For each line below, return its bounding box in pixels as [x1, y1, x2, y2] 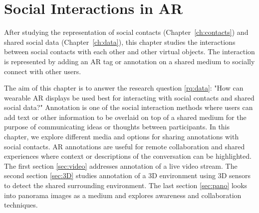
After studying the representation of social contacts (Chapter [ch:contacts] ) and [4, 27, 249, 37]
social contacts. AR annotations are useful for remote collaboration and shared [4, 141, 245, 151]
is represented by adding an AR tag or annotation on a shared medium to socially [4, 56, 255, 66]
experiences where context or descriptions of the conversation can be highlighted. [4, 151, 252, 161]
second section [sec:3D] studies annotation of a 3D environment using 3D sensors [4, 170, 251, 181]
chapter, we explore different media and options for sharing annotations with [4, 131, 239, 142]
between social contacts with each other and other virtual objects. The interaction [4, 46, 255, 57]
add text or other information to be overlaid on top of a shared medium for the [4, 111, 247, 122]
